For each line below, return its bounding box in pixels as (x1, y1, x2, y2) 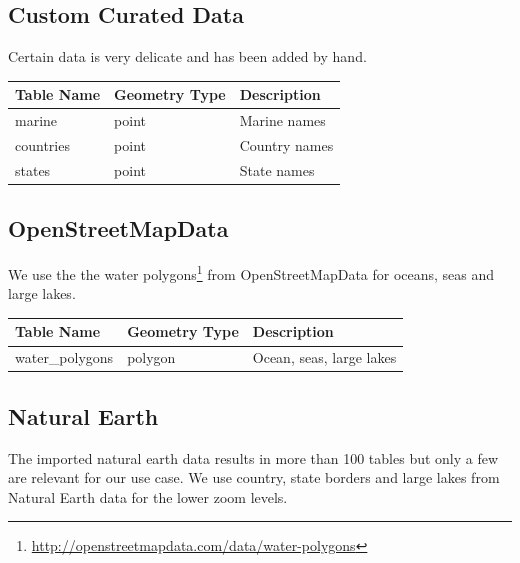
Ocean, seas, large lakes (252, 347, 397, 368)
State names (239, 159, 315, 180)
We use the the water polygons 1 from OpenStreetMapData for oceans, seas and (8, 261, 495, 284)
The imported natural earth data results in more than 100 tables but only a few (8, 447, 499, 468)
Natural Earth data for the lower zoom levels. (8, 486, 288, 507)
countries (15, 134, 70, 155)
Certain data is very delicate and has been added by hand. (8, 46, 367, 67)
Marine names (239, 110, 326, 131)
